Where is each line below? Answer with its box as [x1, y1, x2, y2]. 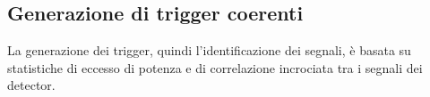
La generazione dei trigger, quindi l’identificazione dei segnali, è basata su [7, 41, 411, 60]
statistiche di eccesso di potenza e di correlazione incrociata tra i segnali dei [7, 58, 423, 77]
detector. [7, 76, 56, 94]
